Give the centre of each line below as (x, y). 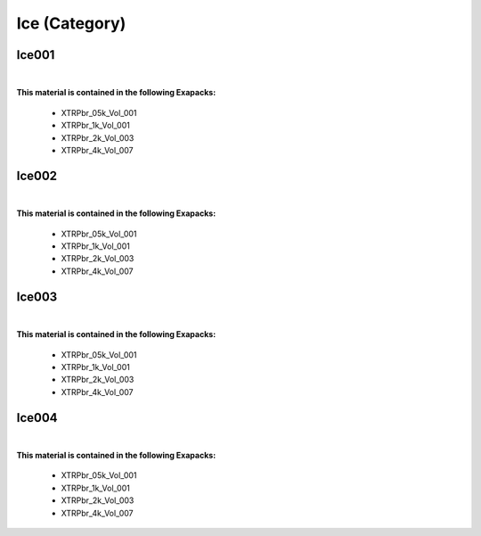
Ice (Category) (71, 23)
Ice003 (37, 297)
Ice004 (37, 418)
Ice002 (37, 175)
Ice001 (36, 55)
